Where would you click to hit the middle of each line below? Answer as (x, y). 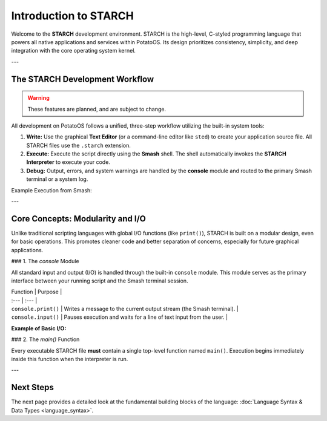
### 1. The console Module (45, 261)
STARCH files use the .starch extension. (79, 145)
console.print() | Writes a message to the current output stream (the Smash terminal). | (125, 309)
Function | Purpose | (37, 292)
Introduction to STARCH (73, 16)
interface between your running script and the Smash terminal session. (100, 281)
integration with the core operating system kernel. (74, 51)
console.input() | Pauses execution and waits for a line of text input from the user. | (120, 317)
